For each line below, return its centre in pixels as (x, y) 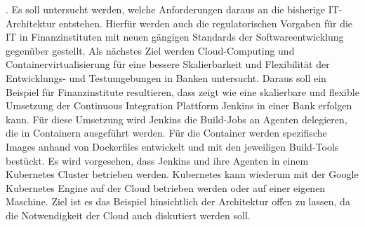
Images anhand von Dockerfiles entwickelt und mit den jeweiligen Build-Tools (172, 146)
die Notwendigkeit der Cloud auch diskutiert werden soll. (128, 215)
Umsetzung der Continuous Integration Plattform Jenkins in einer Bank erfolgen (179, 105)
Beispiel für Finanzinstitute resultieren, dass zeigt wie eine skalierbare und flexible (182, 91)
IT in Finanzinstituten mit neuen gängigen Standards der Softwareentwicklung (175, 37)
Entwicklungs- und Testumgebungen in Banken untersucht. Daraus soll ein (166, 77)
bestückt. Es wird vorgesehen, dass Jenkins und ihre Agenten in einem (157, 160)
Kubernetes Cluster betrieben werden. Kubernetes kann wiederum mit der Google (182, 174)
